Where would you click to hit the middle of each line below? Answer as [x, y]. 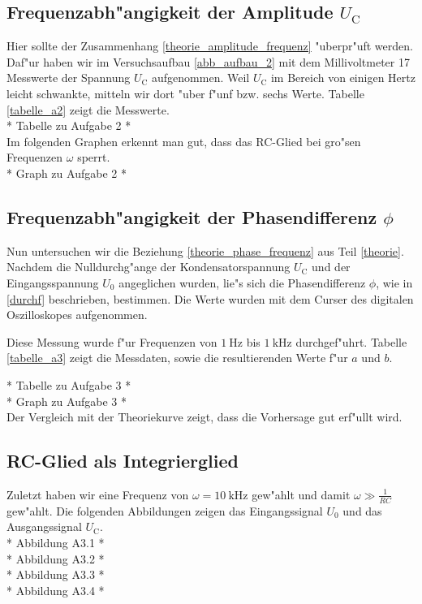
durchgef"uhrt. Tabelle [351, 341]
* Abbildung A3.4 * [56, 590]
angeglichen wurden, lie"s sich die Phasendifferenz [242, 282]
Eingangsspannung [53, 282]
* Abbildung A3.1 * [56, 542]
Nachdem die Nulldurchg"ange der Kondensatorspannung [149, 267]
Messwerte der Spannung [69, 78]
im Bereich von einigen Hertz [343, 78]
